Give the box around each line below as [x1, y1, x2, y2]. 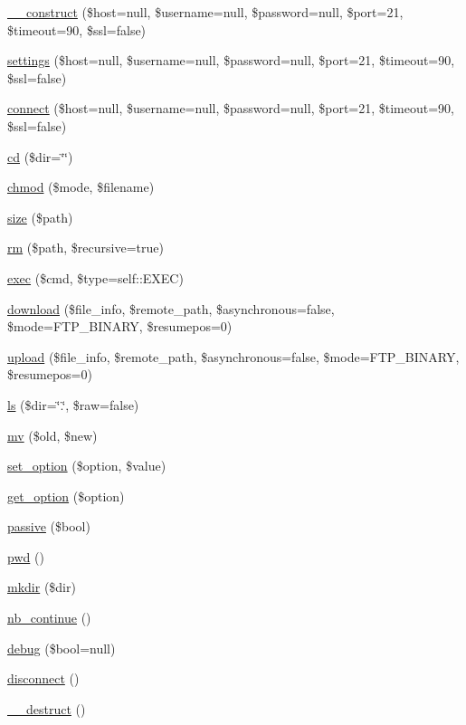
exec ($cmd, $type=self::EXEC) [7, 268, 184, 287]
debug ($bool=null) [7, 638, 116, 657]
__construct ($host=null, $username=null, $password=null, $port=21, [7, 3, 404, 21]
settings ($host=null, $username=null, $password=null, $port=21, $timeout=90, [7, 51, 455, 70]
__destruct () [7, 699, 86, 718]
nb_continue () [7, 608, 91, 627]
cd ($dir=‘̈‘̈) [7, 147, 73, 166]
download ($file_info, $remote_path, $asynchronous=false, [7, 299, 335, 318]
